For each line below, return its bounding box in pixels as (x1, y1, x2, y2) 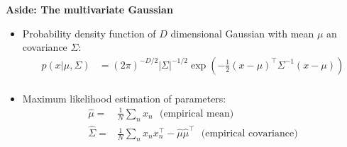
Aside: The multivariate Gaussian (6, 2, 173, 16)
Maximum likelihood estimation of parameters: (22, 90, 226, 105)
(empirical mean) (159, 108, 234, 119)
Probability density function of (22, 25, 156, 40)
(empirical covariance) (201, 129, 298, 139)
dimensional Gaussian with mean (170, 25, 314, 40)
